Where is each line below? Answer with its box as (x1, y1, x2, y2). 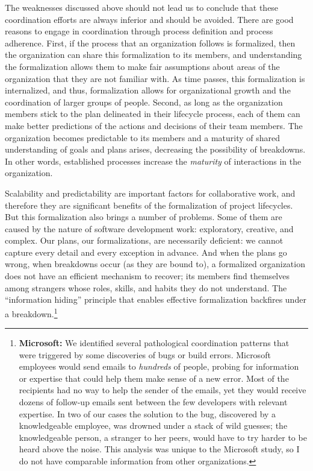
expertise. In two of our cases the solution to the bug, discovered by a (19, 407, 276, 420)
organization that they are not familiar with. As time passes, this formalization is (5, 72, 305, 84)
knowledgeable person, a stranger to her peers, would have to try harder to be (19, 431, 307, 443)
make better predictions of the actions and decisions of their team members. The (5, 119, 303, 131)
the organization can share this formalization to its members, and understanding (5, 48, 302, 61)
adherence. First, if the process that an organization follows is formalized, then (5, 36, 296, 49)
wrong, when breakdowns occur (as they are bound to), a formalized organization (5, 258, 305, 270)
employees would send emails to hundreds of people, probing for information (19, 360, 299, 373)
